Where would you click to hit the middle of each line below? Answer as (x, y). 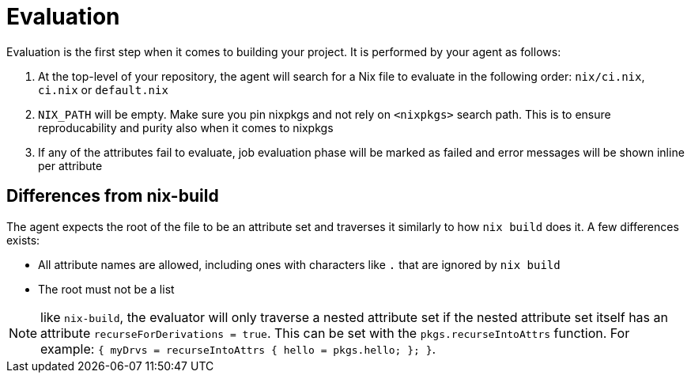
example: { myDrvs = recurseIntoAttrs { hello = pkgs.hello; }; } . (238, 349)
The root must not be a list (106, 289)
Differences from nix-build (113, 196)
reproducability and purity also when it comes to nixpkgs (186, 127)
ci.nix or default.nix (103, 89)
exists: (23, 240)
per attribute (70, 165)
